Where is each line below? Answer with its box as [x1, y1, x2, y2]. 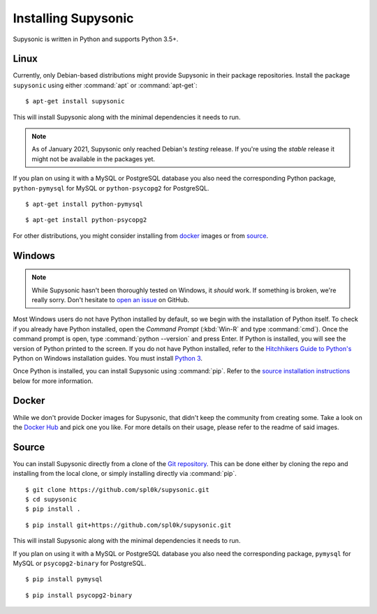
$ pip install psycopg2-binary [25, 591, 133, 599]
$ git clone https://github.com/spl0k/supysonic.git [25, 486, 209, 493]
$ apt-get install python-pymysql [25, 200, 143, 208]
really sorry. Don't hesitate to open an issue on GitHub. [31, 295, 190, 304]
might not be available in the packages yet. [31, 154, 156, 163]
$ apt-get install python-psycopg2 [25, 216, 147, 224]
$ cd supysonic [25, 495, 77, 504]
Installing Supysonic [13, 10, 134, 26]
